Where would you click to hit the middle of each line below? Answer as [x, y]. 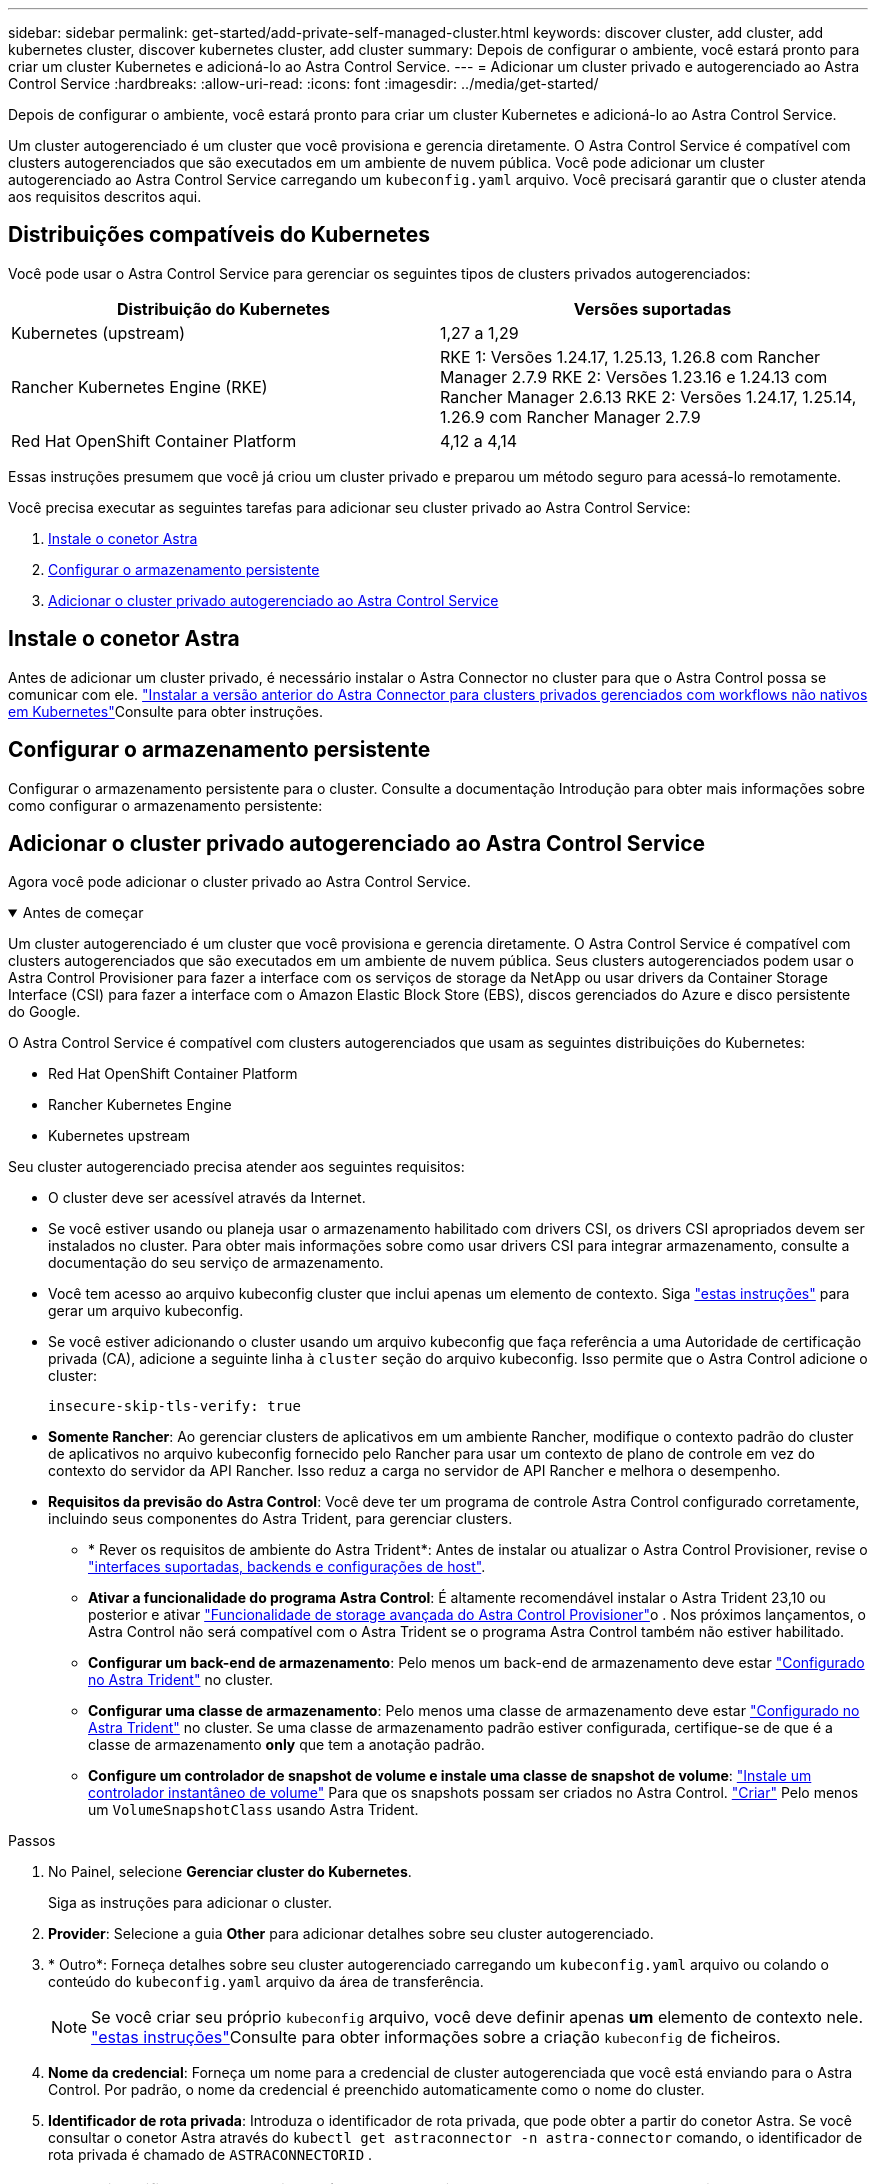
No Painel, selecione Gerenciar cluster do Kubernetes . [230, 1872]
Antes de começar [83, 913]
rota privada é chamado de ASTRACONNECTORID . [210, 2155]
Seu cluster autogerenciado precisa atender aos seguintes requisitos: [236, 1167]
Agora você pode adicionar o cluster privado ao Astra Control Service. [239, 882]
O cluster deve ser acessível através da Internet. [207, 1198]
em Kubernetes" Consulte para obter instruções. [166, 711]
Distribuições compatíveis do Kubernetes [219, 235]
